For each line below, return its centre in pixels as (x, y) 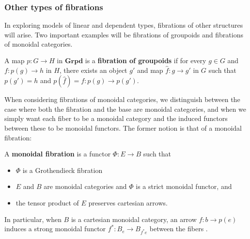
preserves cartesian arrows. (128, 202)
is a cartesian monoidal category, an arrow (134, 219)
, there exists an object (93, 70)
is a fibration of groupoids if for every (146, 60)
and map (150, 70)
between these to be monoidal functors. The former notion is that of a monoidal (123, 128)
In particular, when (33, 219)
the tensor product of (47, 202)
